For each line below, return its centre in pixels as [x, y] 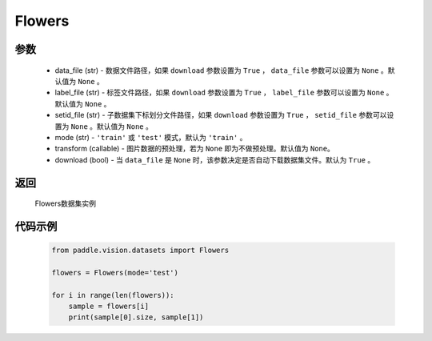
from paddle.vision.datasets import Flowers [140, 251]
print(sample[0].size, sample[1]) [136, 317]
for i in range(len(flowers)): [113, 295]
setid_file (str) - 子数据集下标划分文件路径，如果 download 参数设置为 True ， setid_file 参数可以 [221, 115]
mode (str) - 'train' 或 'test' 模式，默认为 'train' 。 [151, 137]
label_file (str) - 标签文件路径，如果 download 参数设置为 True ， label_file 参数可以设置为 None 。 [224, 93]
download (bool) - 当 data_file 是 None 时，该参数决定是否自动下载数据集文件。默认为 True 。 [215, 159]
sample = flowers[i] [109, 307]
